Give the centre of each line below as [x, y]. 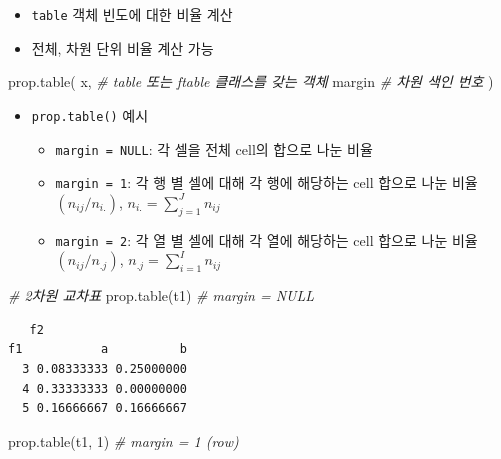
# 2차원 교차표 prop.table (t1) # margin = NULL [161, 295]
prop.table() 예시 [90, 114]
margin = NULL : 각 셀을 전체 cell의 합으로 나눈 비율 [214, 148]
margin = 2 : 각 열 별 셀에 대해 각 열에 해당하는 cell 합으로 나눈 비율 [266, 239]
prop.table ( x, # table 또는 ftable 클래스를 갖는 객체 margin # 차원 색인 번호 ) [251, 81]
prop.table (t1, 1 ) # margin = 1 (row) [123, 440]
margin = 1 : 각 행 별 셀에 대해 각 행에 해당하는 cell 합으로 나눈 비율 [266, 182]
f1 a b [97, 349]
